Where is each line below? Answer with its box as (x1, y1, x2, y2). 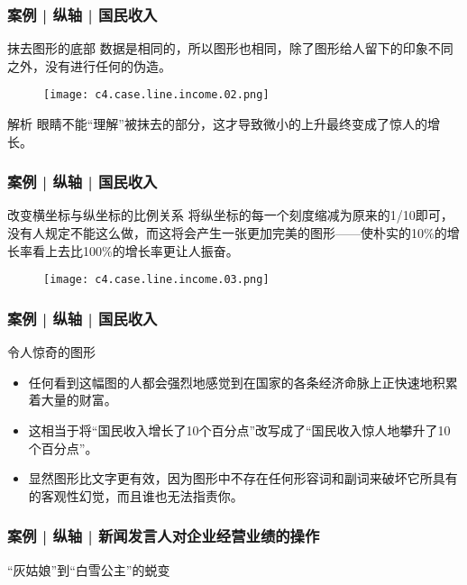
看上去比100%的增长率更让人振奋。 (32, 241, 239, 260)
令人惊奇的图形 (7, 343, 96, 361)
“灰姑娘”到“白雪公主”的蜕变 (7, 560, 170, 579)
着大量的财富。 (28, 390, 117, 409)
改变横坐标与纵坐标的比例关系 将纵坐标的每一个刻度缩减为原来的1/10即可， (7, 206, 453, 224)
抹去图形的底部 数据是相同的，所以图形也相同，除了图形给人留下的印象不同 (7, 39, 453, 58)
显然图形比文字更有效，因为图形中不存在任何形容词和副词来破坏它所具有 (28, 469, 458, 488)
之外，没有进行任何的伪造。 (7, 56, 171, 75)
